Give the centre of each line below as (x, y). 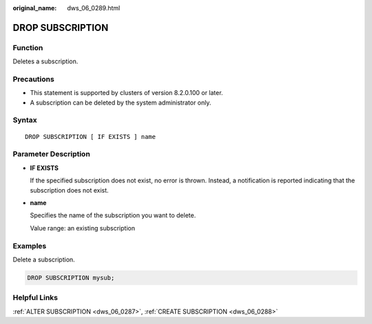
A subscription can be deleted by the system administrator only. (121, 102)
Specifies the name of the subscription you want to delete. (113, 215)
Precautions (33, 79)
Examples (30, 246)
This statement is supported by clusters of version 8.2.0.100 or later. (126, 93)
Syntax (25, 120)
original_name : (35, 8)
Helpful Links (35, 298)
